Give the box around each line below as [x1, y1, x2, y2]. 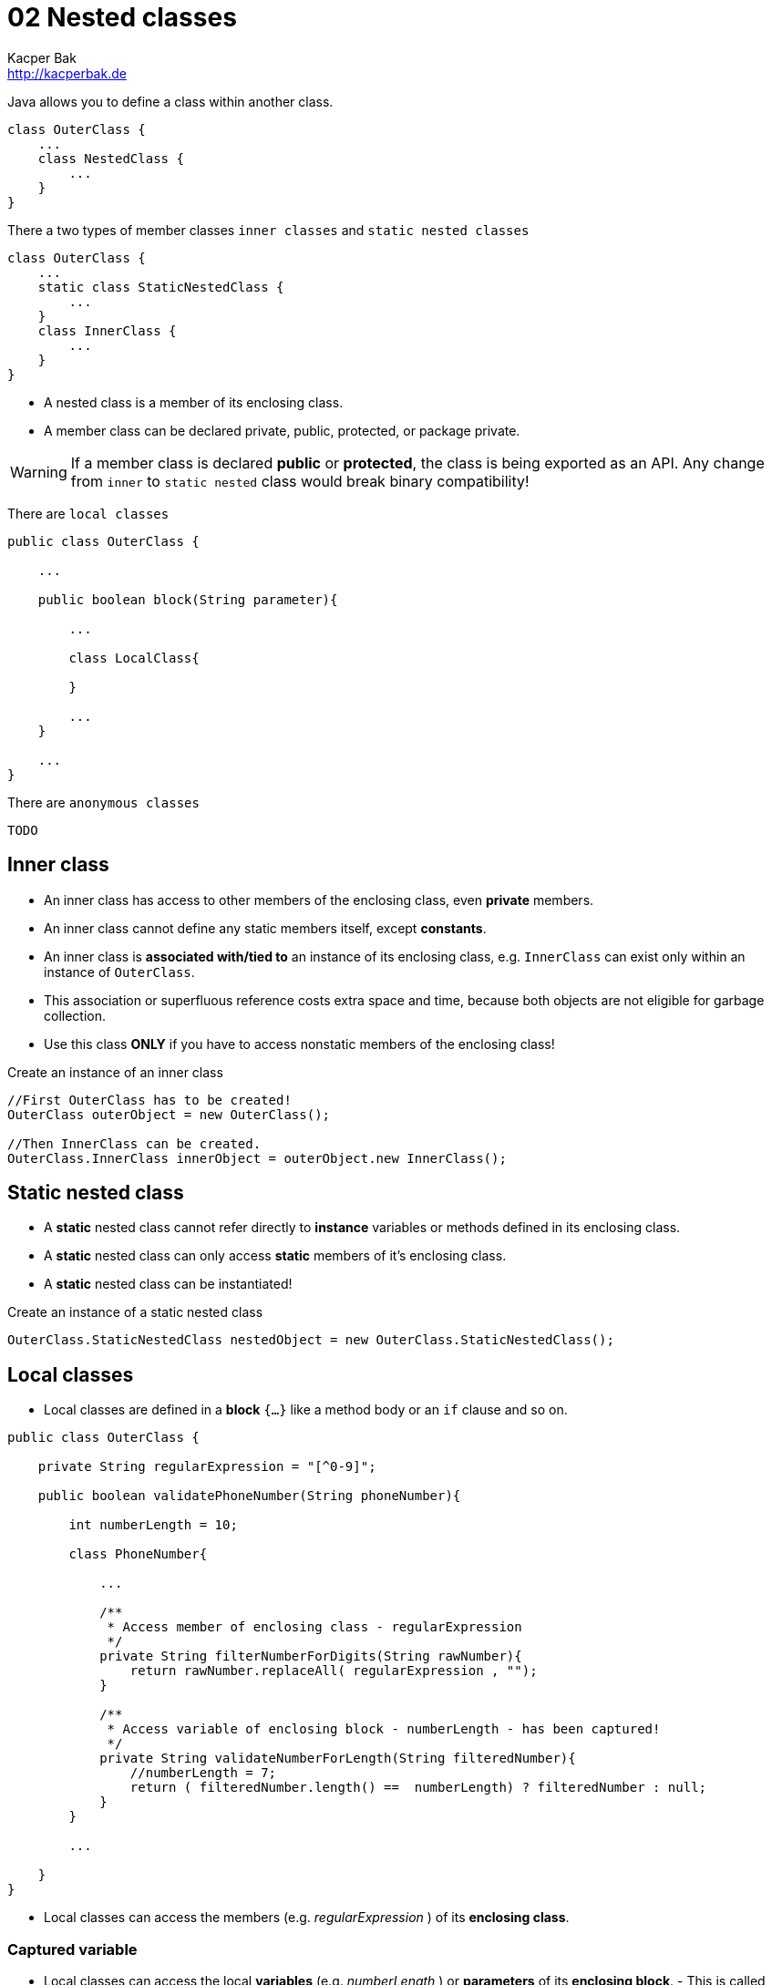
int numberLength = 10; [68, 1517, 238, 1533]
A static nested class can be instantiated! [44, 1276, 293, 1292]
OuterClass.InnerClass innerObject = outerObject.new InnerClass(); [7, 1150, 507, 1166]
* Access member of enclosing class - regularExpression [107, 1620, 522, 1635]
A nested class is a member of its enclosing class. [44, 394, 344, 410]
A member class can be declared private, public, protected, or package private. [44, 422, 520, 438]
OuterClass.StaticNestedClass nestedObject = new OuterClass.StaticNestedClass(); [7, 1332, 614, 1348]
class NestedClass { [37, 150, 184, 166]
